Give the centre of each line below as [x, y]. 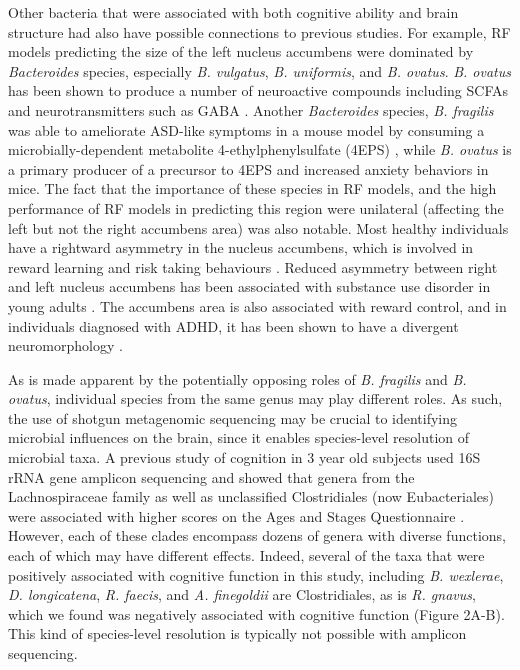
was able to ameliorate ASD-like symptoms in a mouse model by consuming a [246, 129]
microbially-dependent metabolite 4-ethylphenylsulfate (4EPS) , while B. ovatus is [260, 149]
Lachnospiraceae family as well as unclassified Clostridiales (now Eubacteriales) [251, 496]
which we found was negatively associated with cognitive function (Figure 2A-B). [256, 613]
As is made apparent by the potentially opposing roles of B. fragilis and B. [237, 378]
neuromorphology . [65, 345]
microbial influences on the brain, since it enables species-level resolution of [239, 437]
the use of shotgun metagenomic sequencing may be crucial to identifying [233, 417]
